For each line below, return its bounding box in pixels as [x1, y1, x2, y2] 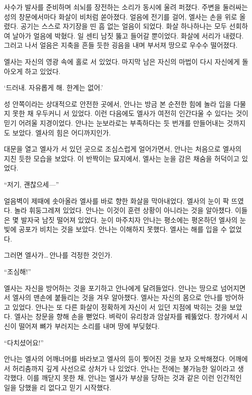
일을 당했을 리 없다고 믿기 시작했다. [4, 382, 111, 392]
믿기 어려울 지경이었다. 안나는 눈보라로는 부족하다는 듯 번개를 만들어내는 [4, 117, 225, 128]
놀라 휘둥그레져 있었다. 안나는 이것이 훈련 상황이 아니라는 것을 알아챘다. [14, 205, 233, 215]
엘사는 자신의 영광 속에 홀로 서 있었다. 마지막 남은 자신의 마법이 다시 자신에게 [4, 56, 240, 66]
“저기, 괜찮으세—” [4, 179, 59, 189]
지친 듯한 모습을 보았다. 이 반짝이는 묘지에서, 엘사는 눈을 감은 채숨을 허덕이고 [4, 153, 240, 163]
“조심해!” [4, 266, 31, 277]
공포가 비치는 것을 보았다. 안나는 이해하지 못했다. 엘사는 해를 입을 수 [18, 224, 227, 234]
